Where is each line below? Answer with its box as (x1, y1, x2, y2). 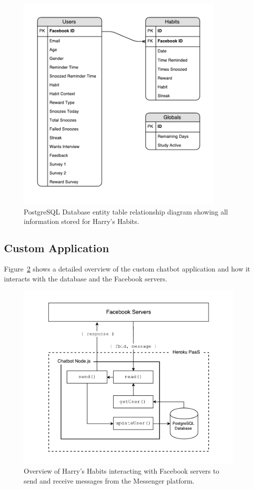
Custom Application (4, 240, 109, 256)
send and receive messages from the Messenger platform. (24, 475, 195, 486)
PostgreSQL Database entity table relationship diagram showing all (24, 206, 228, 217)
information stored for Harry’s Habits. (24, 216, 139, 226)
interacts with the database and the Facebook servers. (4, 273, 168, 283)
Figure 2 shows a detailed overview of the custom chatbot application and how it (4, 263, 251, 273)
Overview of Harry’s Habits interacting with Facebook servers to (24, 466, 219, 476)
